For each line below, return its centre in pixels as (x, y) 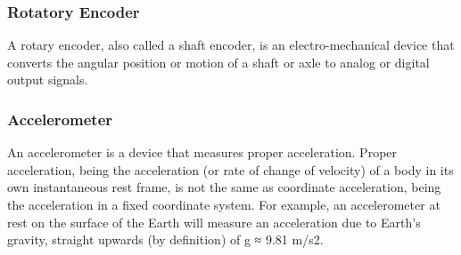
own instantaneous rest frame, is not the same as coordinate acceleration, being (224, 187)
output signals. (48, 80)
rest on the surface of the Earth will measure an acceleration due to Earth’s (214, 222)
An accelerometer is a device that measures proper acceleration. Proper (202, 152)
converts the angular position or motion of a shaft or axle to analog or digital (218, 62)
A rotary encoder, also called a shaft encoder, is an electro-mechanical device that (231, 45)
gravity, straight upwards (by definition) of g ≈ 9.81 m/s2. (165, 239)
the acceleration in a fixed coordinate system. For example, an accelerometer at (224, 204)
